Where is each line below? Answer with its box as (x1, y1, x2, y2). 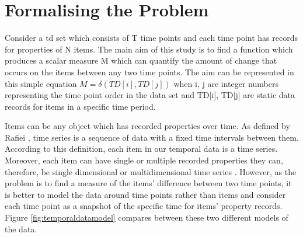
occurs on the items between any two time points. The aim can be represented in (5, 65, 294, 78)
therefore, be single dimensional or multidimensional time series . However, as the (5, 165, 297, 177)
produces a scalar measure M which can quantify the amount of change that (5, 54, 277, 67)
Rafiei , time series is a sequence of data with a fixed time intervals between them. (5, 131, 299, 143)
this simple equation (5, 77, 77, 89)
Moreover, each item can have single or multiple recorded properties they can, (5, 154, 283, 166)
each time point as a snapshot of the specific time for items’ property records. (5, 200, 283, 212)
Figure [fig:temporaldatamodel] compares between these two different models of (5, 211, 288, 224)
